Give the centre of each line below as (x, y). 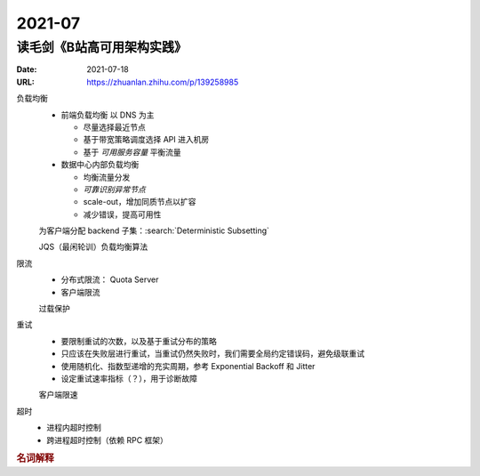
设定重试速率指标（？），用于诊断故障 (129, 378)
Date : (27, 69)
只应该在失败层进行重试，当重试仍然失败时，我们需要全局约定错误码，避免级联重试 (212, 354)
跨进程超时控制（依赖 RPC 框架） (108, 440)
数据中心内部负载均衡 (100, 165)
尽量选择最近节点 (114, 127)
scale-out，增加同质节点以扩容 (140, 202)
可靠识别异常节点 (114, 189)
